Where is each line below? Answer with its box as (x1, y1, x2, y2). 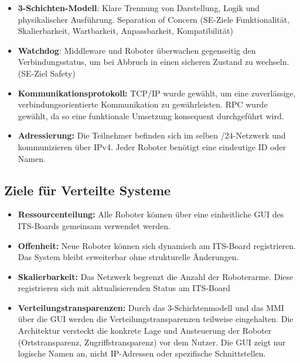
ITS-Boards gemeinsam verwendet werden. (18, 219, 171, 231)
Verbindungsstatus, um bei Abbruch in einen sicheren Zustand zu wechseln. (18, 56, 289, 68)
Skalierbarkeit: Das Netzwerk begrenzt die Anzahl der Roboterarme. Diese (18, 270, 294, 282)
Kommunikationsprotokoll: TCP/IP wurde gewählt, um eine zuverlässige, (18, 87, 296, 99)
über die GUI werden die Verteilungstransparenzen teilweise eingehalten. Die (18, 313, 294, 325)
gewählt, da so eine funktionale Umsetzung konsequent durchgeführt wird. (18, 109, 284, 122)
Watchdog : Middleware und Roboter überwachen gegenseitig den (18, 44, 256, 56)
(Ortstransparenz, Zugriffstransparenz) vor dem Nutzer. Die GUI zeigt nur (18, 336, 286, 348)
